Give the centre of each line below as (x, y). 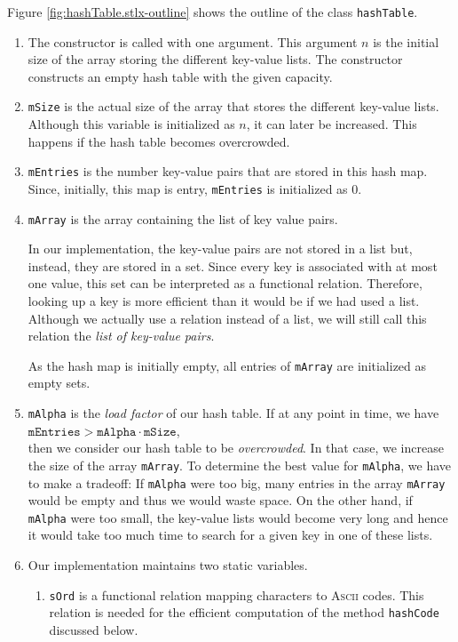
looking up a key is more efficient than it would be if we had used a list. (224, 301)
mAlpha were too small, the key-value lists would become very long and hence (238, 517)
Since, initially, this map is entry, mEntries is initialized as (188, 188)
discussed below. (94, 629)
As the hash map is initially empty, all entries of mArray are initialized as (227, 365)
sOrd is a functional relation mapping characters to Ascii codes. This (237, 594)
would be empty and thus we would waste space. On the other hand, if (220, 500)
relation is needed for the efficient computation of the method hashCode (244, 612)
